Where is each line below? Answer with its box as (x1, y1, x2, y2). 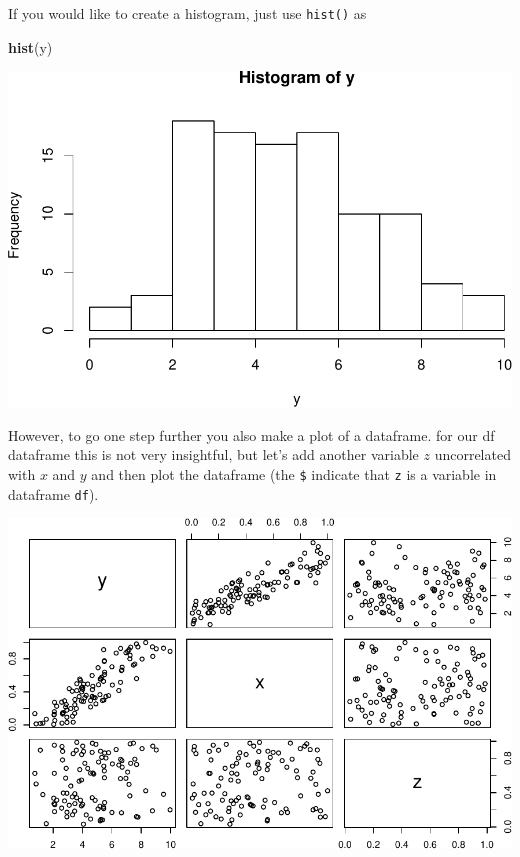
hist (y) (8, 36, 53, 57)
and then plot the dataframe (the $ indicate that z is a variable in (91, 464, 497, 485)
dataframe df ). (8, 483, 99, 504)
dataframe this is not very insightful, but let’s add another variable (8, 444, 419, 465)
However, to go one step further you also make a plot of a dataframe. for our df (8, 424, 495, 445)
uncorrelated (434, 444, 511, 465)
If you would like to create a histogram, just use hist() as (8, 3, 367, 23)
